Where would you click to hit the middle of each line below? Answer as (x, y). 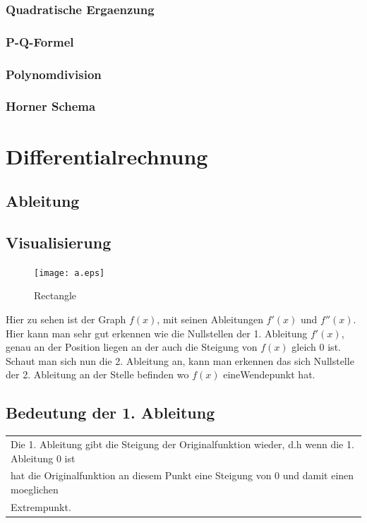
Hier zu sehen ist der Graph (66, 319)
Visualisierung (59, 242)
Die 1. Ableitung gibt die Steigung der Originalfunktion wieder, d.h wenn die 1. (182, 444)
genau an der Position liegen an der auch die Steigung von (132, 347)
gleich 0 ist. (316, 347)
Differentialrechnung (107, 156)
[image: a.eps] (70, 273)
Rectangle (55, 295)
